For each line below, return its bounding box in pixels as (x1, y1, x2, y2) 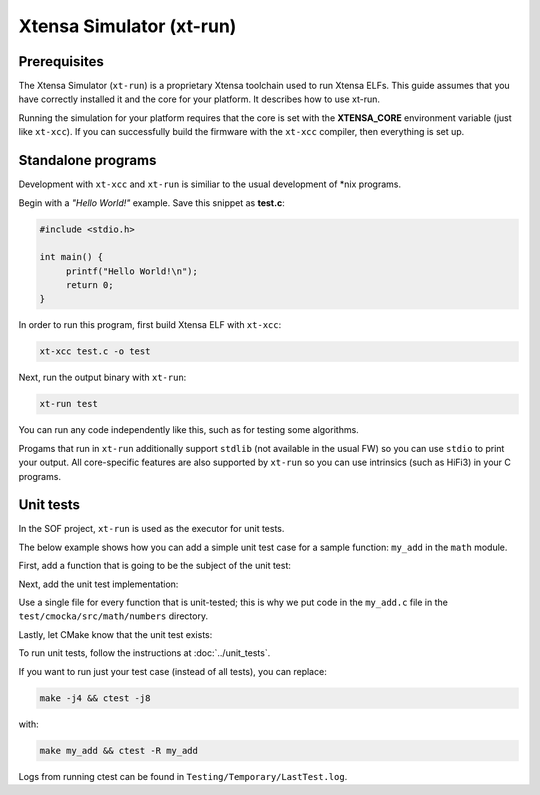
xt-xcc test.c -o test (39, 346, 151, 357)
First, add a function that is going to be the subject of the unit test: (18, 560, 292, 572)
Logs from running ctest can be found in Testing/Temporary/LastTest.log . (18, 770, 348, 782)
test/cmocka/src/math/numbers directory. (18, 610, 209, 622)
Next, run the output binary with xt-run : (18, 371, 187, 384)
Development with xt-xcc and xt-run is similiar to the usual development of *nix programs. (18, 178, 402, 190)
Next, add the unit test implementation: (18, 578, 179, 590)
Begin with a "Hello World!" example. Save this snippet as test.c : (18, 196, 285, 209)
